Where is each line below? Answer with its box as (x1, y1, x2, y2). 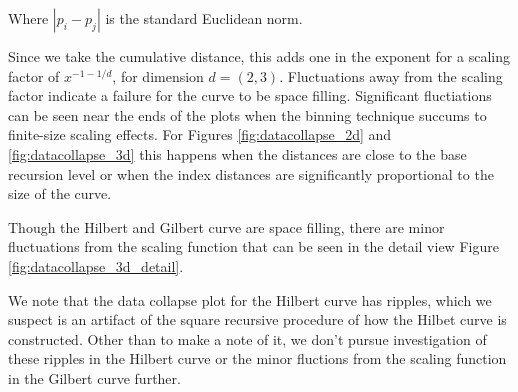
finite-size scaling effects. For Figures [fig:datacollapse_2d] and (8, 124, 392, 145)
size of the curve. (8, 183, 112, 204)
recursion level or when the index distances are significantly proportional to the (8, 163, 494, 184)
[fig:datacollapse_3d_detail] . (8, 255, 184, 276)
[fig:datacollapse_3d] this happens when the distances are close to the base (8, 143, 467, 164)
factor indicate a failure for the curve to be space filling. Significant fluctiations (8, 85, 492, 106)
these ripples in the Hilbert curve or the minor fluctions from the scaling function (8, 348, 507, 369)
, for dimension (112, 65, 204, 86)
